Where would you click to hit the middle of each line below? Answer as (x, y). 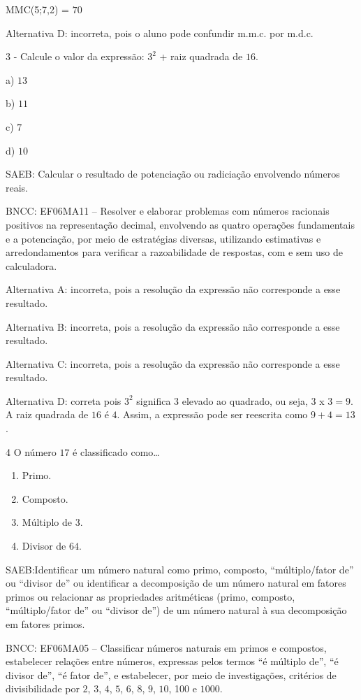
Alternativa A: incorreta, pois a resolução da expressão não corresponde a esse (173, 289)
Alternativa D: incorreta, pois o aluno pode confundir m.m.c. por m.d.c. (160, 33)
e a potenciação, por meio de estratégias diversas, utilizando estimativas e (163, 238)
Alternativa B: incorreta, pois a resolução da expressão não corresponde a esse (173, 326)
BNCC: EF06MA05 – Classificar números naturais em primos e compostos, (166, 647)
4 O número (31, 451)
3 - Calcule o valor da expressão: (75, 56)
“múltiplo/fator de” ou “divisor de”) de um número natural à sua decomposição (176, 610)
